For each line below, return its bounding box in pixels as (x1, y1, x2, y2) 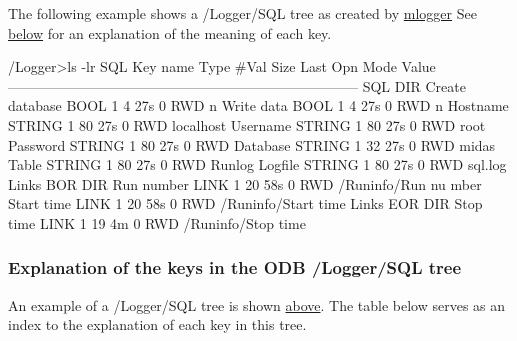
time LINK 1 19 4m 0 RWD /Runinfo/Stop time (8, 212, 306, 233)
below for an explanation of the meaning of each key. (8, 22, 332, 43)
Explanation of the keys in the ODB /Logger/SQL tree (8, 255, 462, 280)
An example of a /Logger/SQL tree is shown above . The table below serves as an (8, 294, 506, 315)
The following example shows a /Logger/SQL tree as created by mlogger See (8, 3, 477, 23)
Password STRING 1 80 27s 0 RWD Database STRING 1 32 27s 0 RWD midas (8, 134, 496, 155)
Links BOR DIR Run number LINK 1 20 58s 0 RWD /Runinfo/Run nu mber (8, 173, 482, 194)
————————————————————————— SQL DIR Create (8, 75, 466, 96)
